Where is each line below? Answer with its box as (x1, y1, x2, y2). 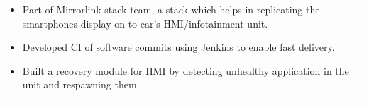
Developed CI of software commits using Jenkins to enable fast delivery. (22, 40, 335, 54)
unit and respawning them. (22, 77, 140, 92)
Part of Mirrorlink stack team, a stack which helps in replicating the (22, 2, 320, 16)
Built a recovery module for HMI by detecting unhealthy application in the (22, 63, 349, 78)
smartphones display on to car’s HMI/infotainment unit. (22, 16, 268, 30)
